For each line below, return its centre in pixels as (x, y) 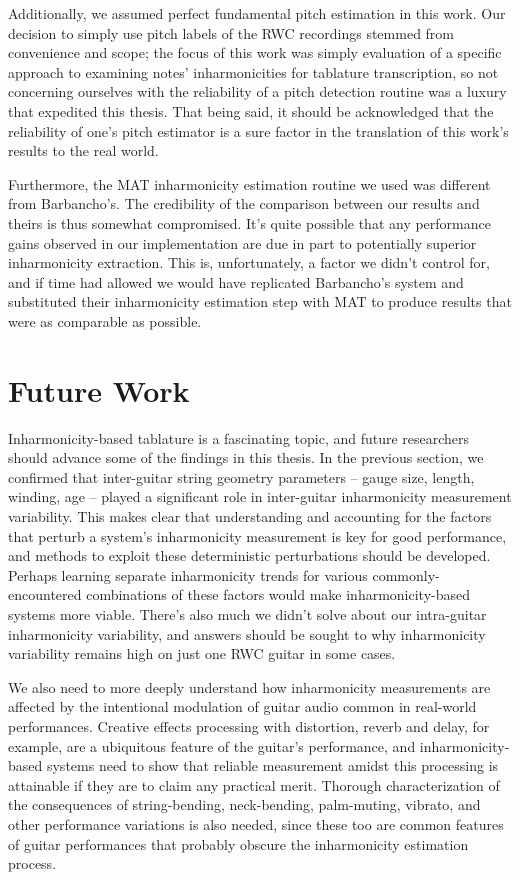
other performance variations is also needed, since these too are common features (256, 823)
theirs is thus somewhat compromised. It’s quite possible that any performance (249, 222)
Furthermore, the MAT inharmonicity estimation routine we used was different (249, 183)
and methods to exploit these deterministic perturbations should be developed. (249, 555)
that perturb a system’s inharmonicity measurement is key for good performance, (257, 535)
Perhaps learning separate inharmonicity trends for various (188, 574)
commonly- (406, 574)
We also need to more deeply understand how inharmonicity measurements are (249, 686)
